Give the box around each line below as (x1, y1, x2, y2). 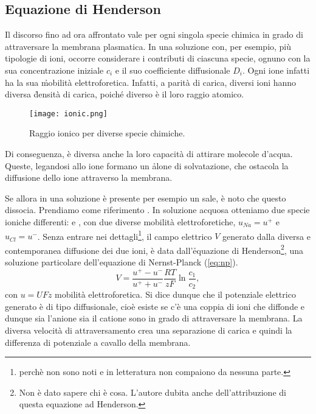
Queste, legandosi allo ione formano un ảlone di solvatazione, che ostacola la (5, 159, 289, 172)
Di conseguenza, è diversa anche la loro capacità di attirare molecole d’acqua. (5, 147, 293, 160)
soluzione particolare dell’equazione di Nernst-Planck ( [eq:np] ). (5, 256, 238, 268)
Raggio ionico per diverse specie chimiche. (29, 127, 185, 139)
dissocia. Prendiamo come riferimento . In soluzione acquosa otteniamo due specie (5, 203, 310, 216)
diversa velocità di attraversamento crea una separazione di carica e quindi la (5, 324, 292, 337)
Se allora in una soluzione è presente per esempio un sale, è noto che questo (5, 191, 286, 204)
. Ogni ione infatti (242, 63, 310, 76)
